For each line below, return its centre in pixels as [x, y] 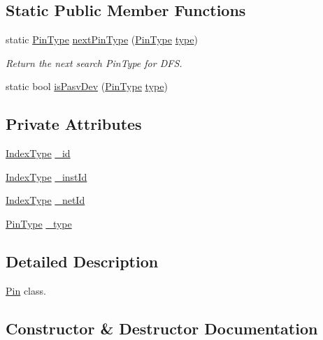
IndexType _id [38, 153]
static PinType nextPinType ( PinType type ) [102, 39]
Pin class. [26, 290]
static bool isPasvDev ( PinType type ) [87, 86]
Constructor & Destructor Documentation [162, 328]
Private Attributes [74, 124]
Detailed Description [82, 261]
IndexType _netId [45, 200]
